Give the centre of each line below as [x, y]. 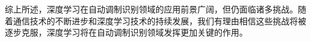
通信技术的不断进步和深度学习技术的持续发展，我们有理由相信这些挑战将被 [159, 20]
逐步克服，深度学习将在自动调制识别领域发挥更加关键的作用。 [126, 32]
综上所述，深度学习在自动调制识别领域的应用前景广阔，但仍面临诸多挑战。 [151, 9]
